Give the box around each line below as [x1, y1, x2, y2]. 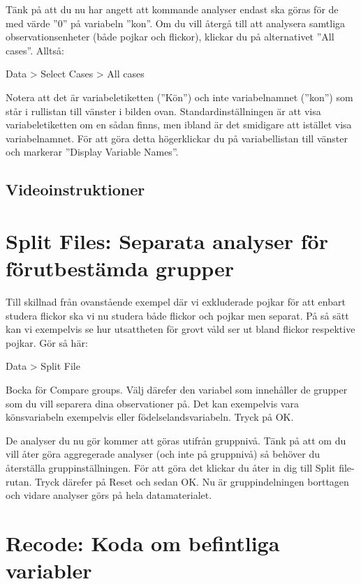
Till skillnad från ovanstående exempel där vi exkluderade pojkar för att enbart [6, 294, 346, 309]
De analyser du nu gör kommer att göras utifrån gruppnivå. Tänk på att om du [6, 433, 346, 447]
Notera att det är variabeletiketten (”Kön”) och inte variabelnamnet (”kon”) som [6, 89, 353, 104]
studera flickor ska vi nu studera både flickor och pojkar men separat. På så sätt [6, 308, 349, 322]
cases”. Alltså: [6, 43, 64, 57]
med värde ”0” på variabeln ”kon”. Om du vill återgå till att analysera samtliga [6, 15, 346, 30]
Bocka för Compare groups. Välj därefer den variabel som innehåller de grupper [6, 382, 348, 396]
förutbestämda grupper [6, 254, 235, 283]
